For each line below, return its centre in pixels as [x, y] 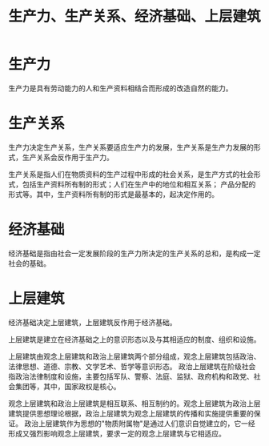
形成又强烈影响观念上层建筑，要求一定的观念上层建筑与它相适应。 [117, 433]
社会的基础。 [29, 263]
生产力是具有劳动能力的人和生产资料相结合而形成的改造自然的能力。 [120, 88]
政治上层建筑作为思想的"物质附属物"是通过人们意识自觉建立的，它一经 [139, 423]
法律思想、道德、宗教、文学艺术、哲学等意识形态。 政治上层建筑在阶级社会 [132, 366]
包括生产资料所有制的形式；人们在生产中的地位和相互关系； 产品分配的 [139, 184]
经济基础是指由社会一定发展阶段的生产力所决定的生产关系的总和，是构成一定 [134, 253]
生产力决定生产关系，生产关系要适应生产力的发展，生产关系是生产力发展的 [131, 147]
